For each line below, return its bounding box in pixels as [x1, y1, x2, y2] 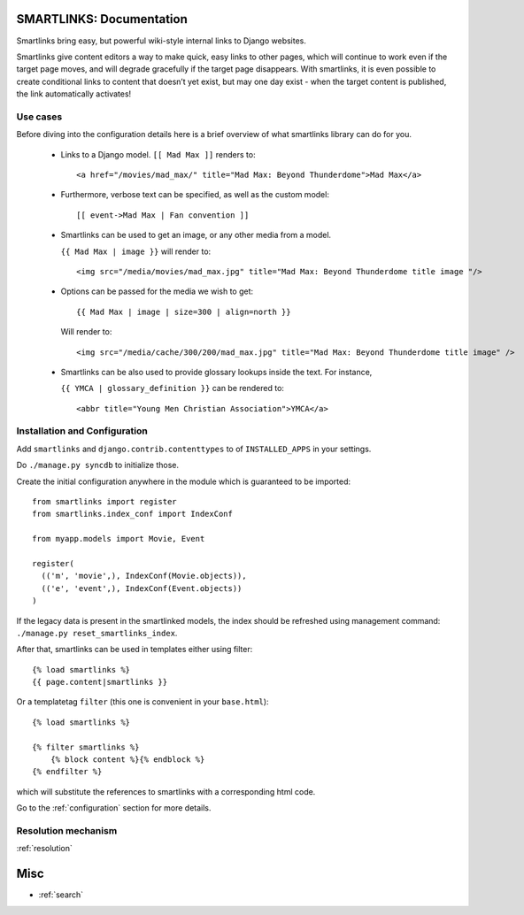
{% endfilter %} [32, 766, 103, 777]
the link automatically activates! [16, 88, 132, 99]
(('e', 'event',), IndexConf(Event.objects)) [41, 583, 243, 593]
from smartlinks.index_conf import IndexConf [32, 509, 234, 519]
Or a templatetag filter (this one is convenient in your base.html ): [16, 696, 269, 707]
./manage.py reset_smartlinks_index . [16, 627, 178, 638]
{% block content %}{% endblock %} [50, 755, 205, 765]
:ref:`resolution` [16, 843, 73, 854]
